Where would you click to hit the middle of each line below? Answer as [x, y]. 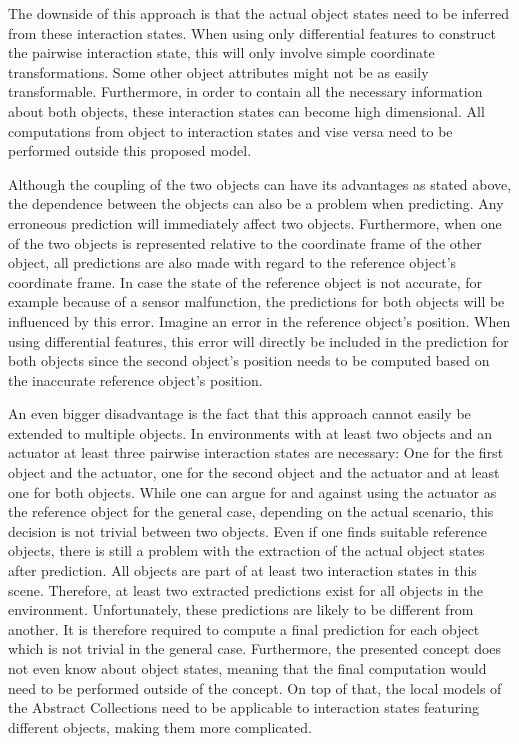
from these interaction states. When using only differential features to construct [252, 32]
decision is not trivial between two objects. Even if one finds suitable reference [248, 530]
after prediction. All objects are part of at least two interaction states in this [242, 570]
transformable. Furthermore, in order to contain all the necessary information [245, 91]
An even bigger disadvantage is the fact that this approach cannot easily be [239, 413]
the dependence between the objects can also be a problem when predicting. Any [256, 203]
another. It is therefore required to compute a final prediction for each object [244, 628]
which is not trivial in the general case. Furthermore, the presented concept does [255, 648]
